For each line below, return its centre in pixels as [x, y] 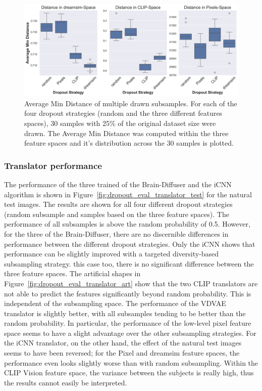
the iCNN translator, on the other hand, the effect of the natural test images [123, 343]
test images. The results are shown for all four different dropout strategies [118, 204]
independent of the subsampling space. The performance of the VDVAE [115, 303]
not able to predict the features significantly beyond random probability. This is [128, 293]
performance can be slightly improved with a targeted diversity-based [112, 254]
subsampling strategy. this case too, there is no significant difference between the [129, 263]
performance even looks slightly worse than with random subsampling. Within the [131, 362]
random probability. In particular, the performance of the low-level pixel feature [128, 323]
